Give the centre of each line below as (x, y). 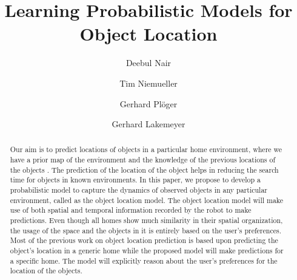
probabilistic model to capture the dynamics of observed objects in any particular (139, 190)
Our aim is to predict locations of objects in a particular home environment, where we (146, 149)
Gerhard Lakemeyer (148, 124)
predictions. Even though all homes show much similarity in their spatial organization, (146, 220)
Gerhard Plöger (148, 103)
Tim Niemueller (148, 83)
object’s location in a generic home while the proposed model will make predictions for (147, 251)
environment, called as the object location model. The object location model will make (147, 200)
